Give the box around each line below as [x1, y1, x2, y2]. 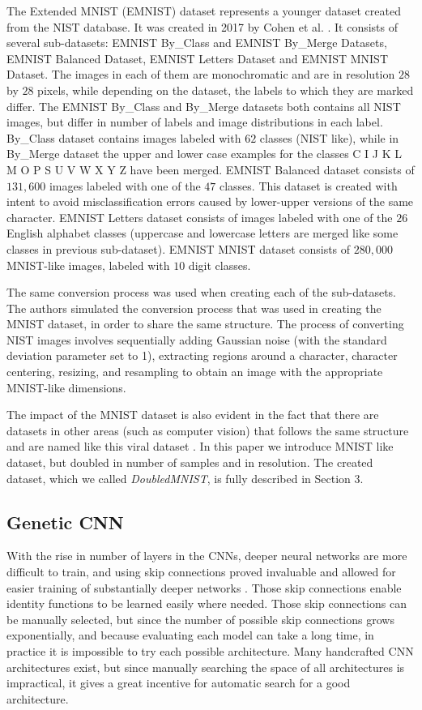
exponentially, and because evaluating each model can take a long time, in [6, 627, 374, 644]
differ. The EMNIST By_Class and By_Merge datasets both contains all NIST [6, 97, 401, 114]
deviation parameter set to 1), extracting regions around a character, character [6, 347, 398, 364]
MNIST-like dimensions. [6, 379, 126, 396]
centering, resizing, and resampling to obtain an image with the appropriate [6, 363, 383, 380]
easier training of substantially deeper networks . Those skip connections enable [6, 579, 402, 596]
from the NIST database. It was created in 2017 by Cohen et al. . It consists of [6, 18, 399, 35]
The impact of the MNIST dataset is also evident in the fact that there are [6, 406, 379, 423]
